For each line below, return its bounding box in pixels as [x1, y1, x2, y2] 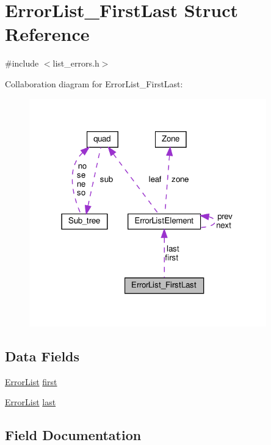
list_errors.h [52, 57, 99, 70]
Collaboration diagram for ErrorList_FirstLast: [5, 77, 183, 90]
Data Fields [5, 346, 80, 365]
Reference [5, 21, 90, 46]
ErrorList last [5, 396, 56, 408]
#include [5, 57, 39, 70]
